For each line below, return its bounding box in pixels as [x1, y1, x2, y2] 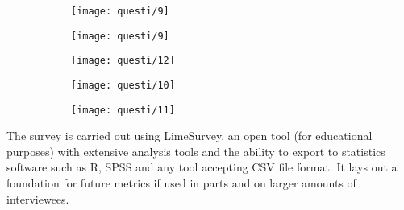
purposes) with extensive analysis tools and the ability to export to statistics [6, 142, 385, 159]
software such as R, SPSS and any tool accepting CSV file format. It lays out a [6, 159, 398, 175]
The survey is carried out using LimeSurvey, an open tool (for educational [6, 127, 373, 144]
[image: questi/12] [71, 55, 175, 67]
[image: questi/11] [71, 104, 175, 116]
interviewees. [6, 190, 69, 207]
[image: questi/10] [71, 79, 175, 91]
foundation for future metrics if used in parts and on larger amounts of [6, 175, 356, 191]
